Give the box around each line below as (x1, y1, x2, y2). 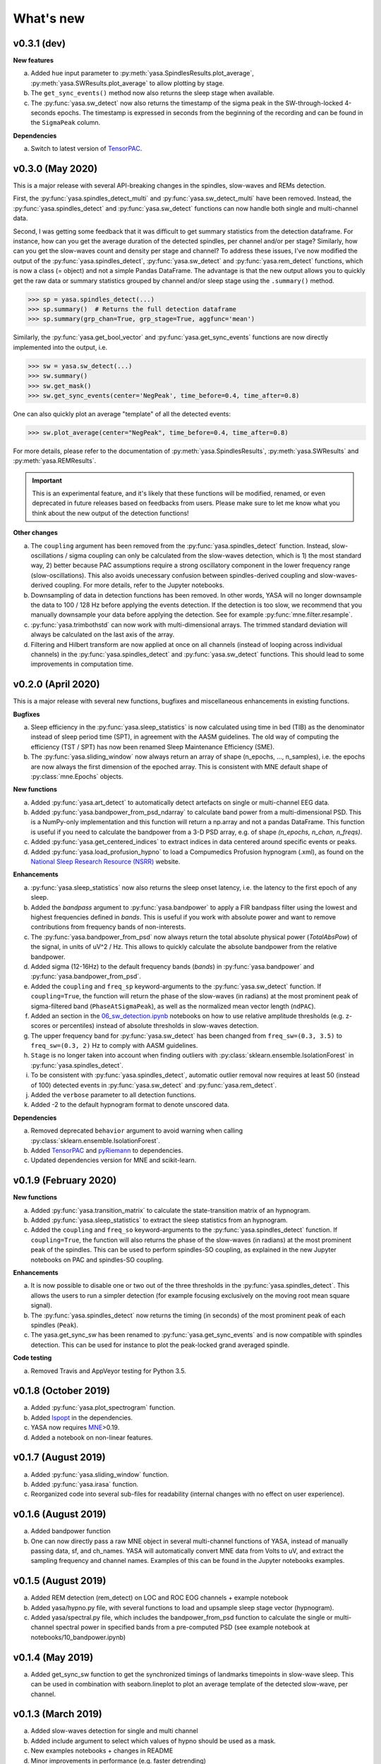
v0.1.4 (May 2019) (13, 1651, 94, 1663)
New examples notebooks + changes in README (30, 1746, 174, 1755)
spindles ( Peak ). (30, 1320, 79, 1329)
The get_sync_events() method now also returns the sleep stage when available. (30, 89, 275, 97)
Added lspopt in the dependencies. (30, 1413, 133, 1422)
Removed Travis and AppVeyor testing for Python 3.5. (30, 1366, 186, 1375)
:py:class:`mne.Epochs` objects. (30, 772, 123, 780)
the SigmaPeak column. (30, 119, 101, 127)
